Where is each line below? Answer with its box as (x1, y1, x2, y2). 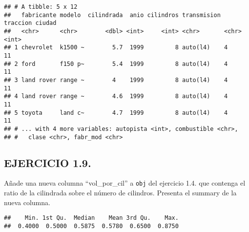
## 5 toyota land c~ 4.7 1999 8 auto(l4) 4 (4, 109, 228, 116)
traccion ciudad (4, 20, 57, 27)
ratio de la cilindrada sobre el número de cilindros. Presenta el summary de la (4, 188, 237, 198)
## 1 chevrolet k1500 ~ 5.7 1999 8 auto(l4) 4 (4, 44, 228, 51)
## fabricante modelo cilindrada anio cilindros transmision (4, 11, 221, 19)
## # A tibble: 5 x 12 (4, 3, 78, 10)
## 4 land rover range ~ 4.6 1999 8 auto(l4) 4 (4, 93, 228, 100)
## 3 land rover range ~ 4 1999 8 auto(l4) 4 (4, 76, 228, 84)
